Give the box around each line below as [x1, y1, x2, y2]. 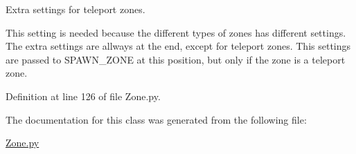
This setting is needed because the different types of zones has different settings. [6, 25, 346, 39]
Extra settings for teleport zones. [6, 2, 145, 16]
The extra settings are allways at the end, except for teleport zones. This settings [6, 39, 351, 53]
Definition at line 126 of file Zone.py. [6, 88, 161, 103]
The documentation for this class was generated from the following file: [6, 112, 307, 126]
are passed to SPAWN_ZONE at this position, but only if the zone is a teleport [6, 52, 346, 66]
